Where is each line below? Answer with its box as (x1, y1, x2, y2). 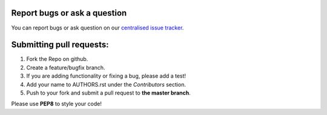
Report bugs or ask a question (11, 8, 127, 18)
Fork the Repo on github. (26, 55, 88, 63)
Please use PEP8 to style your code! (11, 100, 102, 108)
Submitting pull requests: (11, 40, 109, 50)
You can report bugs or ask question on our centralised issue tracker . (11, 24, 184, 31)
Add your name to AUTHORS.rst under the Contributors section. (26, 81, 186, 88)
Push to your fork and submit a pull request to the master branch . (26, 89, 191, 96)
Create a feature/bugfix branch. (26, 64, 105, 71)
